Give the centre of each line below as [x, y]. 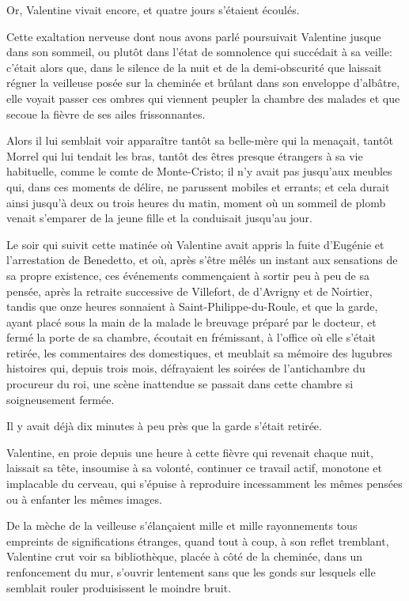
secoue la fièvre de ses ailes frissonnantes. [106, 113]
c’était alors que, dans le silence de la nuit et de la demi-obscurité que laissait [194, 67]
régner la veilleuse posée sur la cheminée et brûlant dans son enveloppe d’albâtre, [203, 83]
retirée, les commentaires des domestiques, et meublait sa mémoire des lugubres [199, 352]
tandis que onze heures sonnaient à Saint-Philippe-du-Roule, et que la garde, [192, 306]
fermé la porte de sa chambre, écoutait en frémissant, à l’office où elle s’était [191, 337]
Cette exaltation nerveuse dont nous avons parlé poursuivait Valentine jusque [194, 36]
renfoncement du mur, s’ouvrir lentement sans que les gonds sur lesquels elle [191, 572]
